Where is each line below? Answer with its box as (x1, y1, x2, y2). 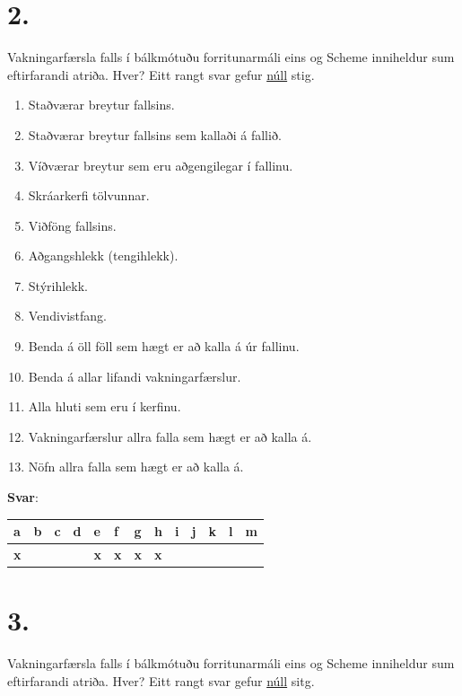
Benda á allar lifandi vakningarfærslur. (28, 366, 241, 385)
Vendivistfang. (28, 306, 108, 325)
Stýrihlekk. (28, 276, 88, 295)
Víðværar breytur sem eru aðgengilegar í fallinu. (28, 155, 293, 174)
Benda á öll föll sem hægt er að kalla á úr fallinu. (28, 337, 300, 356)
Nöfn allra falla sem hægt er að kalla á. (28, 457, 244, 476)
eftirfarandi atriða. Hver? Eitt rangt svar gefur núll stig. (7, 65, 315, 84)
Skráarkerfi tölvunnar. (28, 186, 150, 205)
